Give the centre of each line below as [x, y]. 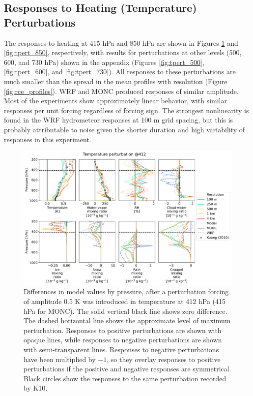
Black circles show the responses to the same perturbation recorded [125, 378]
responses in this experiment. [48, 139]
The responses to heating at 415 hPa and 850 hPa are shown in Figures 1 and [121, 43]
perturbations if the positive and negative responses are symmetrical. [127, 369]
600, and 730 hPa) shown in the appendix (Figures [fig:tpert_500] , [104, 62]
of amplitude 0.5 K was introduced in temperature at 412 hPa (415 [125, 301]
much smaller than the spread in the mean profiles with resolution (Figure [116, 81]
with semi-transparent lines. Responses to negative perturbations [121, 349]
